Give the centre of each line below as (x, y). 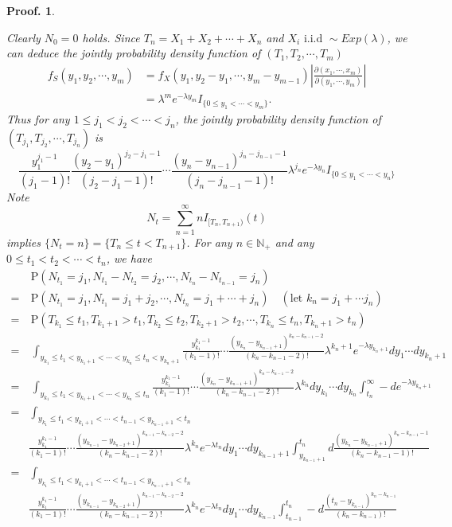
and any (294, 242)
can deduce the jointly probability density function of (134, 53)
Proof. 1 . (31, 10)
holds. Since (111, 37)
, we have (129, 258)
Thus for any (38, 118)
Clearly (23, 37)
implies (23, 242)
